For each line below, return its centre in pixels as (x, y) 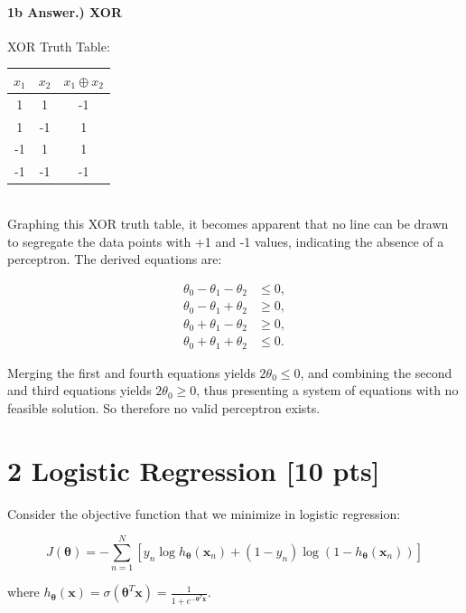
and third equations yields (79, 390)
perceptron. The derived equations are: (115, 259)
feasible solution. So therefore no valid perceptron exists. (164, 407)
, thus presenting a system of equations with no (327, 390)
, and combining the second (376, 372)
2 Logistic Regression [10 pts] (194, 470)
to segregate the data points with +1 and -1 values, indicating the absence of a (226, 241)
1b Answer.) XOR (65, 11)
